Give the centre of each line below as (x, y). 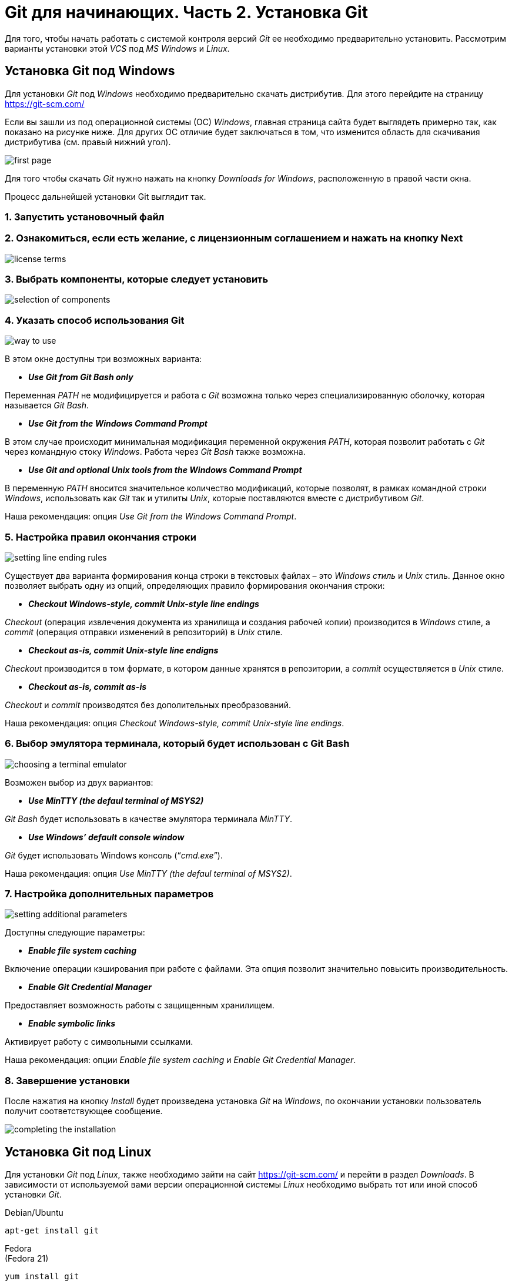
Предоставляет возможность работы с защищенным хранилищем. (140, 1005)
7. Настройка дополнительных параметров (109, 894)
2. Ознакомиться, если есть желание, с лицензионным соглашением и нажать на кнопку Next (234, 238)
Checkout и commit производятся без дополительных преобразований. (148, 705)
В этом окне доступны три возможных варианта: (103, 359)
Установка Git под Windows (90, 71)
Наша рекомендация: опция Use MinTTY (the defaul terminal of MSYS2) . (148, 873)
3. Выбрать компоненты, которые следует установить (137, 279)
